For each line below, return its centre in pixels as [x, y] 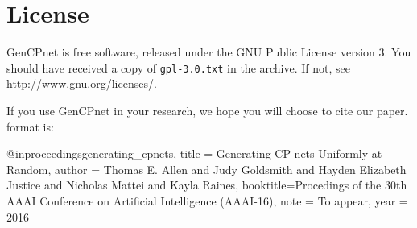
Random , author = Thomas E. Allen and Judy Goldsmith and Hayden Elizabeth [206, 169]
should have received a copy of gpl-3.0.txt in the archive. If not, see [179, 67]
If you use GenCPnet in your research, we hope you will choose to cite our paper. [207, 110]
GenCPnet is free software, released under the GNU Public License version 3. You [209, 52]
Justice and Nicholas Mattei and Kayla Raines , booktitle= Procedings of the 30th [207, 185]
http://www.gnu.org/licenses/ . [82, 83]
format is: [30, 126]
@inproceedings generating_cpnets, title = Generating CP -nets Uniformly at [194, 153]
